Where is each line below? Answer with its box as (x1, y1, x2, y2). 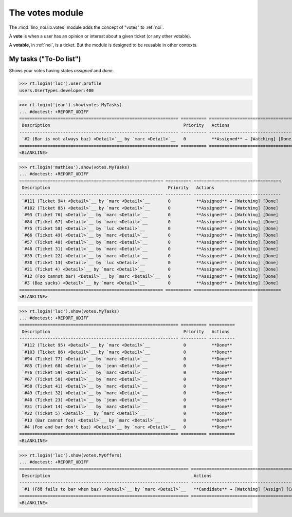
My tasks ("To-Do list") (9, 55, 81, 63)
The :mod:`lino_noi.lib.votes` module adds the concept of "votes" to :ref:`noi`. (9, 24, 164, 30)
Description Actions (22, 473, 212, 479)
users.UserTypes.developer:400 (19, 88, 94, 93)
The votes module (9, 7, 84, 18)
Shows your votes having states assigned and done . (9, 68, 114, 74)
